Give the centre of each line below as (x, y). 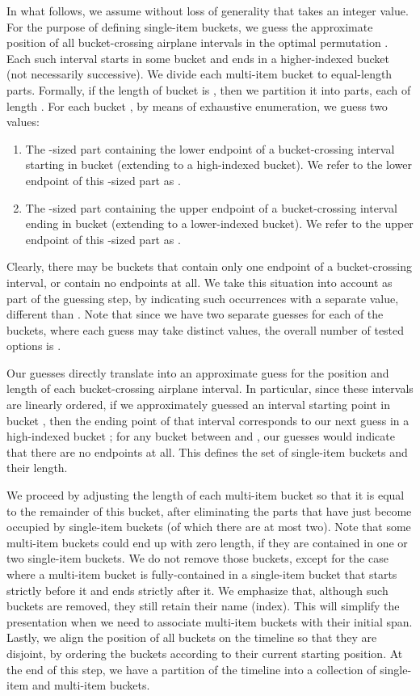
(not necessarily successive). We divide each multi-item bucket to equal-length (199, 74)
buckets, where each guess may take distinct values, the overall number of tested (206, 329)
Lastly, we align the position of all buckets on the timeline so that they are (192, 637)
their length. (37, 468)
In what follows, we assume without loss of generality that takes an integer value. (208, 11)
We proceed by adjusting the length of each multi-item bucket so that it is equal (206, 495)
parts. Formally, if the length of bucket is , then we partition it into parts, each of (209, 89)
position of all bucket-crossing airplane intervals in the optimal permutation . (197, 42)
